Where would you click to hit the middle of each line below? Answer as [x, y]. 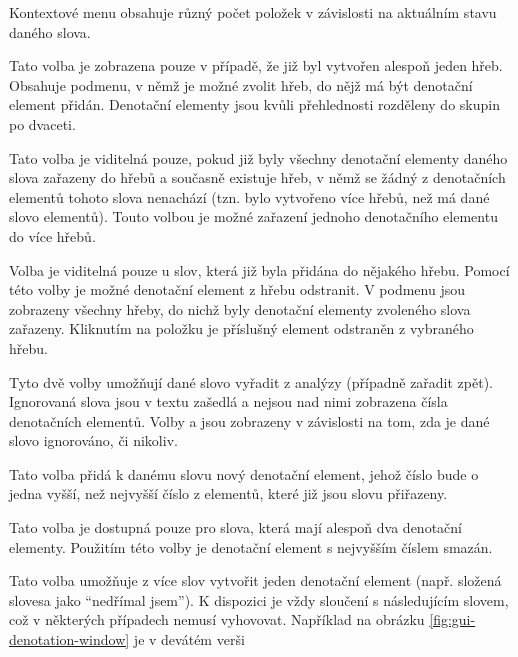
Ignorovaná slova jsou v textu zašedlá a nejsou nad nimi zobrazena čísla [228, 401]
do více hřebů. [52, 235]
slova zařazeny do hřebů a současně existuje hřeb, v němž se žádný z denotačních [257, 177]
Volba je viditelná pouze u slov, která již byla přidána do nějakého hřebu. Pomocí [259, 269]
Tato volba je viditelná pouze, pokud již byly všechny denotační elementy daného [258, 157]
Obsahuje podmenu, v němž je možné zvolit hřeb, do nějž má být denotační [241, 84]
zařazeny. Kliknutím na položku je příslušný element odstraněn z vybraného [241, 328]
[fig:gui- [452, 619]
